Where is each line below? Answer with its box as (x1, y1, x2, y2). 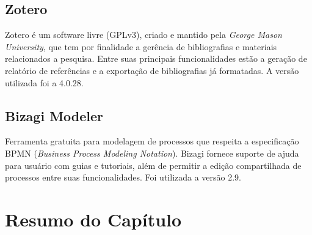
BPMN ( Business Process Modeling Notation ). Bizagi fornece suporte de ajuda (5, 146, 299, 159)
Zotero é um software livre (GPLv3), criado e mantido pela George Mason (5, 28, 282, 41)
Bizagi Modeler (5, 106, 104, 125)
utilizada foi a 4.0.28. (5, 76, 84, 89)
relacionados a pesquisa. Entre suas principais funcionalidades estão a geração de (5, 52, 307, 65)
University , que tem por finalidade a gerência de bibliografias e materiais (5, 40, 277, 53)
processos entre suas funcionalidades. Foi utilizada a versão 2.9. (5, 171, 242, 184)
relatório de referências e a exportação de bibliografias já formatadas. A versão (5, 64, 299, 76)
